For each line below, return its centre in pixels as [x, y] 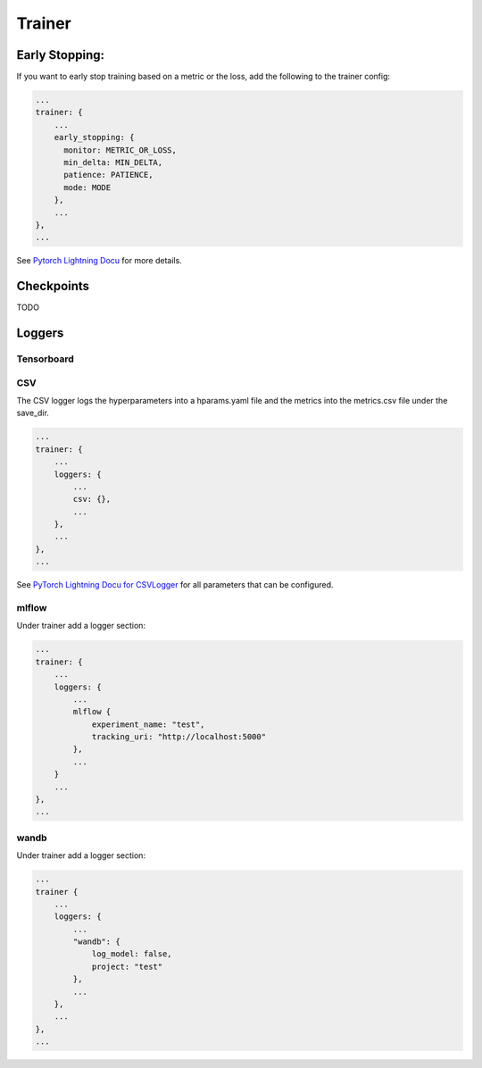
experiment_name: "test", [148, 724]
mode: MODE [87, 187]
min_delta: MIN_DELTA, [113, 162]
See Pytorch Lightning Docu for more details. [99, 261]
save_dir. [33, 413]
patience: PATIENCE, [108, 175]
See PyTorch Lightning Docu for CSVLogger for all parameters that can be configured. [175, 585]
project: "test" [127, 966]
